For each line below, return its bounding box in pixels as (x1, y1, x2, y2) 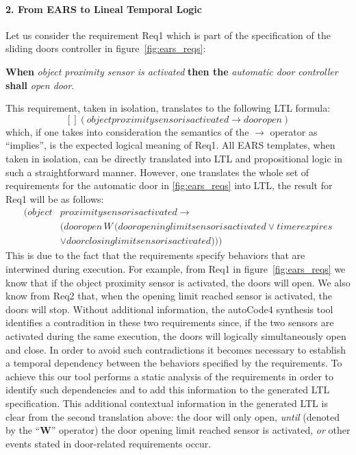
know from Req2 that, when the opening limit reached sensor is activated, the (5, 288, 332, 303)
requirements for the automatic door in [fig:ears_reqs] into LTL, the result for (5, 178, 333, 193)
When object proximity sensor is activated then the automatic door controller (5, 64, 338, 78)
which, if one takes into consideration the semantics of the (5, 124, 249, 138)
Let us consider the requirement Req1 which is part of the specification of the (5, 27, 331, 42)
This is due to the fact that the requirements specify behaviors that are (5, 248, 305, 262)
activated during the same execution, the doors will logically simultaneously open (5, 328, 346, 343)
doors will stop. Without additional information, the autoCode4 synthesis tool (5, 302, 333, 316)
